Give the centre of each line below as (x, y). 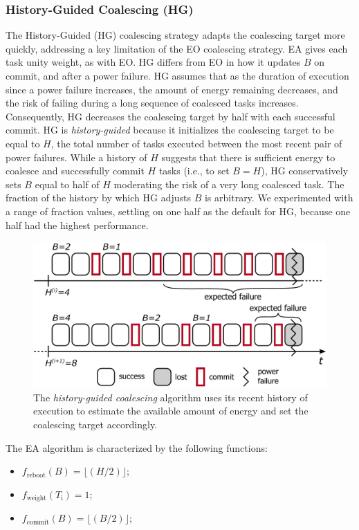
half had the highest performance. (77, 225)
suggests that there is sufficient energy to (248, 157)
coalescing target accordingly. (95, 424)
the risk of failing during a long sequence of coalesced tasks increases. (152, 103)
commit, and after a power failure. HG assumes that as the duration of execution (177, 75)
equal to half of (67, 184)
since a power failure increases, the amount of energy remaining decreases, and (172, 89)
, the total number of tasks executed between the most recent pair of (196, 143)
